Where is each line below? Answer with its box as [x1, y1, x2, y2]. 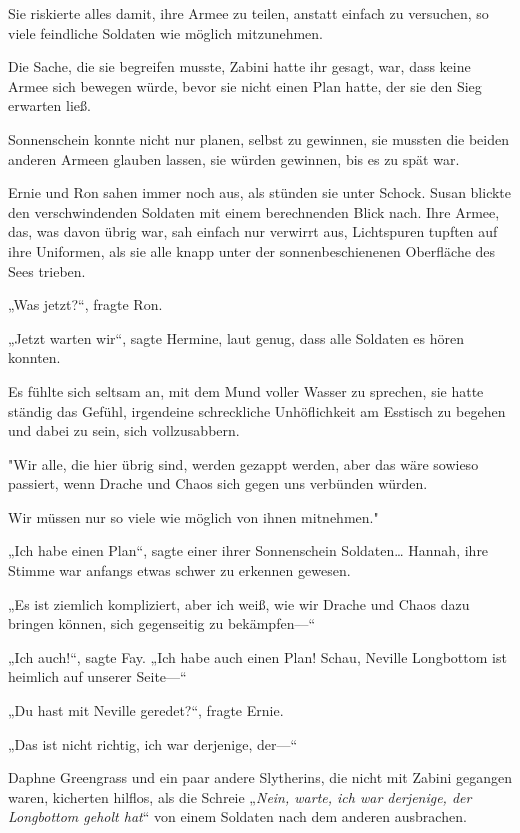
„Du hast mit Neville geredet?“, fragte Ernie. [8, 700, 284, 721]
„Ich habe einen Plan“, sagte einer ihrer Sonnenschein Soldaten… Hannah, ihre [8, 540, 489, 561]
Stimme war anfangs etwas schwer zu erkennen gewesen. [8, 560, 351, 581]
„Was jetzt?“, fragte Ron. [8, 294, 163, 315]
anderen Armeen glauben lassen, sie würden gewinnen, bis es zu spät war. [8, 148, 460, 169]
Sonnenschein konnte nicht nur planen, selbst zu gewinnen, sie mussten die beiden [8, 128, 510, 149]
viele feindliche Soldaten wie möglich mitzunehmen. [8, 22, 323, 43]
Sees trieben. [8, 260, 86, 281]
